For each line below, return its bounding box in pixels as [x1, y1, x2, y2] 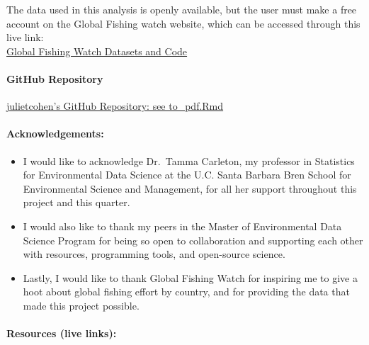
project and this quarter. [23, 195, 130, 210]
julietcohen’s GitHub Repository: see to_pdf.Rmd [6, 98, 224, 113]
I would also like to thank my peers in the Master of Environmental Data [23, 218, 342, 233]
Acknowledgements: [6, 126, 104, 141]
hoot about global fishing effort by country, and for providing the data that [23, 284, 350, 299]
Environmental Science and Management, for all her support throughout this [23, 181, 357, 196]
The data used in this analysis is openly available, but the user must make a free [6, 2, 357, 16]
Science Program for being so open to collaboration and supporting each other [23, 232, 363, 247]
